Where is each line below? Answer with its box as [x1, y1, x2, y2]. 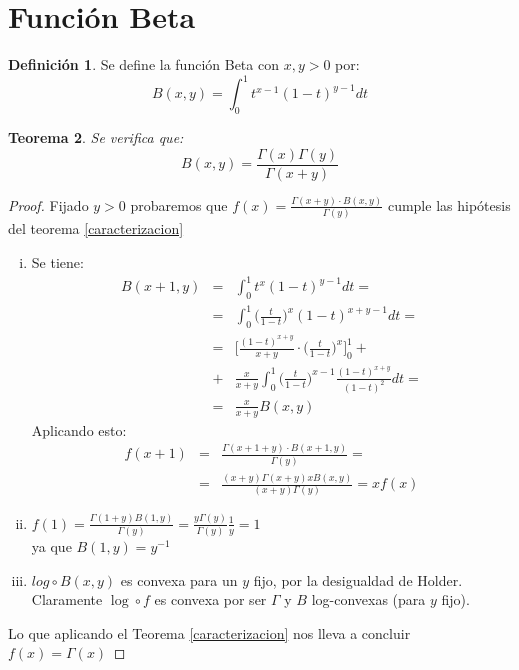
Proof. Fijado [8, 194, 89, 215]
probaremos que [130, 194, 228, 215]
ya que [31, 536, 72, 557]
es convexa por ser [154, 589, 267, 610]
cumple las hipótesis [387, 194, 511, 215]
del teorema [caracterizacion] [8, 218, 184, 239]
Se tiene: [31, 251, 84, 272]
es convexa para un [120, 569, 238, 590]
